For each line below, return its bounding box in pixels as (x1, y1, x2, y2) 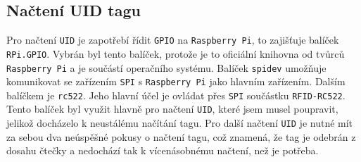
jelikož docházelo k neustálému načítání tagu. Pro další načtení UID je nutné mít (6, 116, 353, 130)
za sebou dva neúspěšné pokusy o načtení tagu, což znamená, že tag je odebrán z (6, 129, 356, 144)
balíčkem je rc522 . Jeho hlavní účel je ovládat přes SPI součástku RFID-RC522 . (6, 87, 346, 102)
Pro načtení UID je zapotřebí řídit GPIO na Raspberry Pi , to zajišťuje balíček (6, 32, 339, 47)
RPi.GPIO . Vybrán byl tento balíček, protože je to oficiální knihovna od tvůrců (6, 46, 345, 61)
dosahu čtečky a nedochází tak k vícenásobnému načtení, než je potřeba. (6, 143, 319, 158)
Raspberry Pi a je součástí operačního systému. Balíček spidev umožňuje (6, 60, 327, 75)
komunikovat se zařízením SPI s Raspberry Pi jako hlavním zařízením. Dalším (6, 74, 346, 89)
